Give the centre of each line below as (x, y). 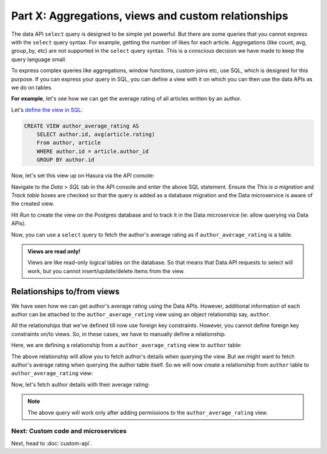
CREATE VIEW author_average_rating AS (81, 126)
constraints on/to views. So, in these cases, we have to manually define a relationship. (119, 334)
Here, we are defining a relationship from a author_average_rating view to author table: (127, 345)
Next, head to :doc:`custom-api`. (52, 443)
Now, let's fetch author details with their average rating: (80, 384)
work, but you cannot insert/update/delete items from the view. (106, 271)
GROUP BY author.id (66, 160)
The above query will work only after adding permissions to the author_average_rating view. (148, 412)
